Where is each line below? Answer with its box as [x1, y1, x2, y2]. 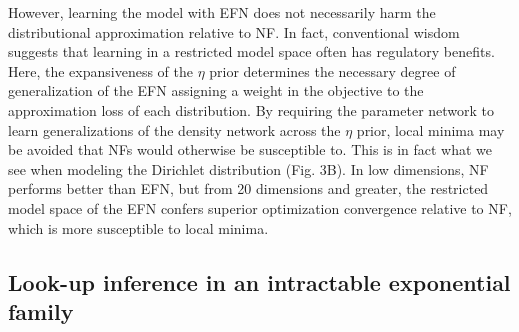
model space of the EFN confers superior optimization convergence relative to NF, [8, 197, 512, 218]
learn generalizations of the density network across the [8, 119, 341, 140]
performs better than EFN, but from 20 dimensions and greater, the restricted [8, 178, 489, 199]
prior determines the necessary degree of [209, 60, 456, 81]
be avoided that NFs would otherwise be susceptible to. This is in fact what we [8, 139, 493, 160]
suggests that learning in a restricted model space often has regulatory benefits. [8, 41, 495, 62]
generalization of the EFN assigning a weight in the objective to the [8, 80, 424, 101]
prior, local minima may [356, 119, 505, 140]
